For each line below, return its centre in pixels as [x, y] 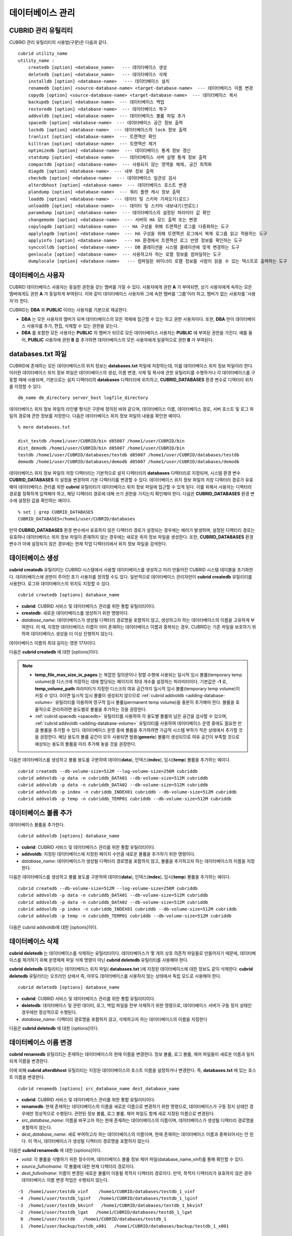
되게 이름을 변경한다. [29, 1061]
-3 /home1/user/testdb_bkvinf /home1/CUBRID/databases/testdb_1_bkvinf [110, 1205]
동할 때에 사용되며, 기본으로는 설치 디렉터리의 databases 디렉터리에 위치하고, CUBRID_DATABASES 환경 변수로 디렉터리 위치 [131, 379]
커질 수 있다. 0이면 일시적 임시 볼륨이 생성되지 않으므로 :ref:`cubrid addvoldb [110, 696]
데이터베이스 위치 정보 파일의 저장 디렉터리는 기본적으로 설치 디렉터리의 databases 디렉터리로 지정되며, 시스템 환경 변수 [125, 473]
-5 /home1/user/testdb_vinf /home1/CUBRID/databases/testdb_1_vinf [106, 1191]
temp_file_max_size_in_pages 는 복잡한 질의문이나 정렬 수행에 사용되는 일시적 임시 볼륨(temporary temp [138, 674]
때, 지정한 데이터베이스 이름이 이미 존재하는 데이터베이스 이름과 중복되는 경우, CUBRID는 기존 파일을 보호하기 [146, 627]
